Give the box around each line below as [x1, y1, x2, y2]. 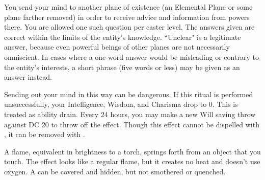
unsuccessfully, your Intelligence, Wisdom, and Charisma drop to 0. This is [4, 99, 238, 109]
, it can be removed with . [4, 129, 85, 140]
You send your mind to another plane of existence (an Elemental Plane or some [4, 2, 253, 12]
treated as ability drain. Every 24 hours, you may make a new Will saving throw [4, 108, 256, 119]
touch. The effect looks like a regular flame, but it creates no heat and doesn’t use [4, 156, 260, 167]
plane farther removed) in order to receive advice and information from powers [4, 11, 250, 22]
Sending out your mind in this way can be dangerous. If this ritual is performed [4, 88, 253, 99]
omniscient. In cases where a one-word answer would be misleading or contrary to [4, 51, 259, 62]
